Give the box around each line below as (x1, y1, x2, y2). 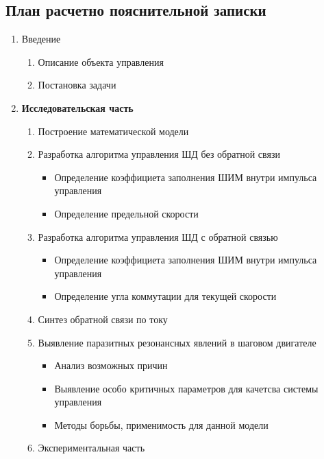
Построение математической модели (38, 123, 189, 138)
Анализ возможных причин (54, 358, 168, 373)
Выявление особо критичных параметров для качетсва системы (54, 381, 319, 395)
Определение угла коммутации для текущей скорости (54, 289, 277, 303)
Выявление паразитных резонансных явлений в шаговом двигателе (38, 335, 316, 349)
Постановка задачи (38, 78, 116, 92)
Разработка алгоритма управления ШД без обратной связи (38, 147, 280, 161)
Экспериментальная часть (38, 440, 145, 455)
